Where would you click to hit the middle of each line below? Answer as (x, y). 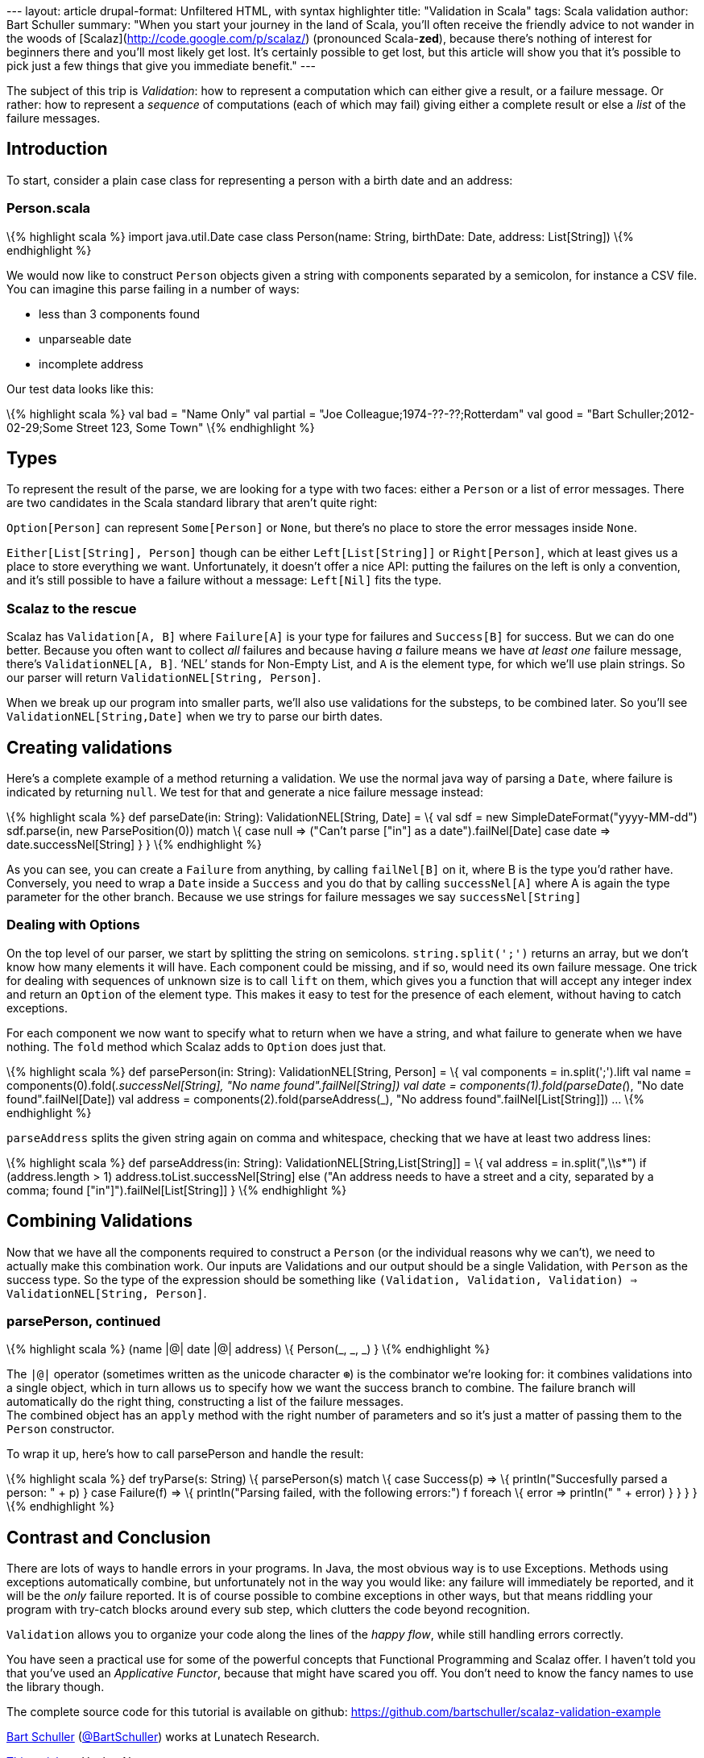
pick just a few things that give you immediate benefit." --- (162, 66)
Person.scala (49, 208)
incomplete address (91, 364)
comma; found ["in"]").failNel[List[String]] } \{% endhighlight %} (177, 1190)
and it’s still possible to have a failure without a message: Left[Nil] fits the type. (224, 580)
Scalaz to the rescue (72, 608)
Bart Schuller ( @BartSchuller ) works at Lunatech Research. (163, 1737)
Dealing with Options (73, 925)
